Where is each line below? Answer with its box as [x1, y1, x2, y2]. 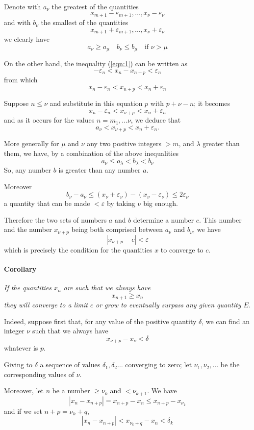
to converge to [160, 244, 203, 254]
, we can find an [202, 316, 250, 326]
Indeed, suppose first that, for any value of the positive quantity [4, 316, 197, 326]
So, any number [4, 164, 51, 175]
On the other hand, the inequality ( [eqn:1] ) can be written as [4, 58, 187, 69]
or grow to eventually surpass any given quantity [95, 300, 241, 310]
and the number [4, 224, 52, 234]
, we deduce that [130, 115, 181, 125]
